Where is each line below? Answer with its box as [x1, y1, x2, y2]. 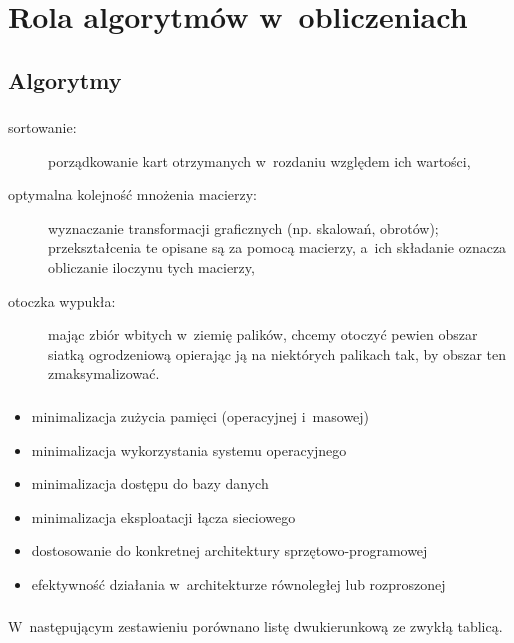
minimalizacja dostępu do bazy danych [31, 473, 269, 494]
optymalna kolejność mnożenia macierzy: [8, 184, 257, 205]
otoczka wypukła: [8, 290, 116, 311]
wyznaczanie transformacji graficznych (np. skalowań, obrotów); [48, 217, 439, 238]
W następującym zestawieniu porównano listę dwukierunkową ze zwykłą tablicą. [8, 616, 503, 637]
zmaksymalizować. [48, 363, 160, 384]
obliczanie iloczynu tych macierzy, [48, 257, 255, 278]
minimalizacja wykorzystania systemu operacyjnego [31, 439, 347, 460]
